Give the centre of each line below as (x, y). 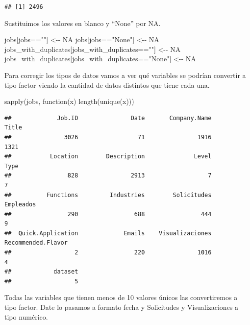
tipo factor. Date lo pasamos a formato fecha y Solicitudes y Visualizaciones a (122, 307)
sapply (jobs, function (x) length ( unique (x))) (69, 101)
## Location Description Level (108, 157)
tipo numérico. (26, 316)
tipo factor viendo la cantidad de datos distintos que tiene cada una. (107, 85)
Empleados (20, 205)
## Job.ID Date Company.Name (108, 118)
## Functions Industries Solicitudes (108, 195)
